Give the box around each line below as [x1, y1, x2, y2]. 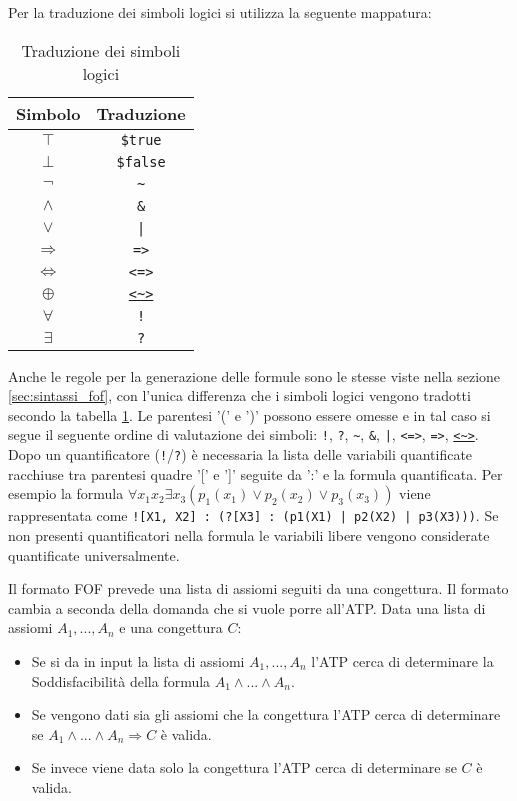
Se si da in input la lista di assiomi [31, 650, 245, 671]
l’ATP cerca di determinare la [311, 650, 494, 671]
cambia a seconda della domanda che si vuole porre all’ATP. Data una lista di [8, 597, 486, 618]
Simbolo [16, 101, 81, 125]
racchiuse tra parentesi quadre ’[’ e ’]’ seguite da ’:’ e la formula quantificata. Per [8, 463, 503, 484]
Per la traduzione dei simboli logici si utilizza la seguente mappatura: [8, 2, 432, 22]
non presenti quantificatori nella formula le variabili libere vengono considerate [8, 524, 490, 545]
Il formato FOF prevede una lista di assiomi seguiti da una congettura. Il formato [8, 578, 509, 599]
